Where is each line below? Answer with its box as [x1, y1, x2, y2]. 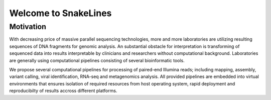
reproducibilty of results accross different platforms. [9, 88, 117, 94]
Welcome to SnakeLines [9, 8, 112, 19]
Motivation [9, 22, 47, 31]
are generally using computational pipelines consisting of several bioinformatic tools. [9, 57, 185, 63]
